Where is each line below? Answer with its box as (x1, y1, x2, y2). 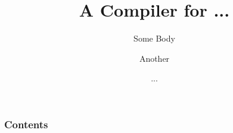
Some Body (133, 32, 175, 45)
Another (139, 52, 170, 64)
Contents (4, 116, 48, 131)
